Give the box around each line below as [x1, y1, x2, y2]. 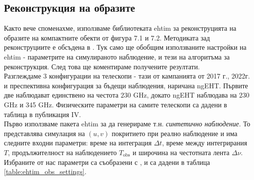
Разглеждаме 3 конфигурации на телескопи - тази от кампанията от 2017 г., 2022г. [4, 71, 250, 81]
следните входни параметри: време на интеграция [4, 138, 152, 148]
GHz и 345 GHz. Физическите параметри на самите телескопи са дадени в [4, 99, 227, 109]
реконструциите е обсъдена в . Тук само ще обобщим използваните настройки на [4, 42, 247, 52]
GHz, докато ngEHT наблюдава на [133, 90, 237, 100]
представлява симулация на [4, 128, 85, 138]
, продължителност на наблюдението [8, 147, 117, 157]
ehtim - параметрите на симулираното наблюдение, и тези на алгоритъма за [4, 51, 230, 61]
